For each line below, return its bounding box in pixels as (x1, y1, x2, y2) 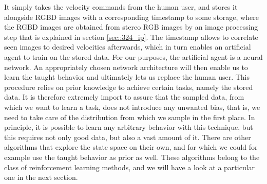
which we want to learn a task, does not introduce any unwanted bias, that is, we (4, 101, 260, 112)
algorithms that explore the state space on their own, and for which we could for (4, 142, 258, 152)
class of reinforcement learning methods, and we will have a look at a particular (4, 162, 255, 172)
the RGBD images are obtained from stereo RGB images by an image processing (4, 21, 258, 32)
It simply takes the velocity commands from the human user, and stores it (4, 2, 238, 12)
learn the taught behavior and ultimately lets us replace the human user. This (4, 72, 250, 82)
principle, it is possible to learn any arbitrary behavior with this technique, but (4, 122, 253, 132)
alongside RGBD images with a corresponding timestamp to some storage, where (4, 11, 259, 22)
